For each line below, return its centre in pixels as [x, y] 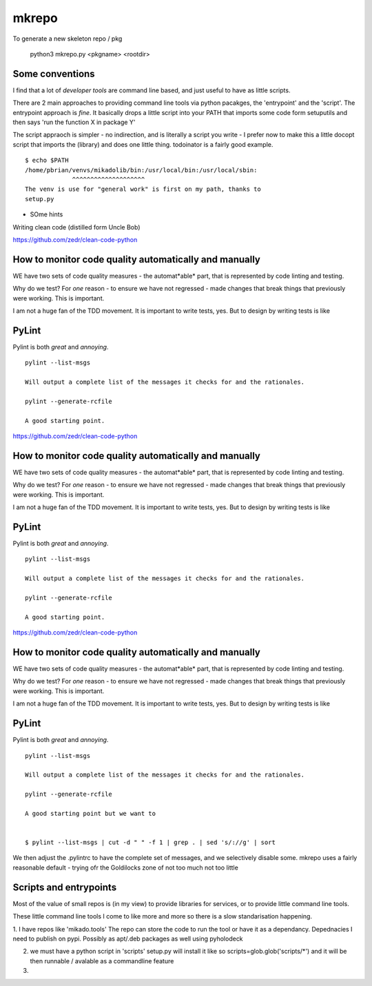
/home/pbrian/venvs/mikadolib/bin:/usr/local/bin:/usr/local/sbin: [141, 170]
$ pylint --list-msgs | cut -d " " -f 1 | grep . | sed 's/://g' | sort [150, 843]
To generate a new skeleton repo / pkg [68, 39]
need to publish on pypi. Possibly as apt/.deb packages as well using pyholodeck [128, 938]
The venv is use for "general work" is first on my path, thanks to [143, 189]
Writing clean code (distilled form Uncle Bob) [76, 227]
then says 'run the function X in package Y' [74, 122]
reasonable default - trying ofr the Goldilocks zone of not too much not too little [126, 867]
